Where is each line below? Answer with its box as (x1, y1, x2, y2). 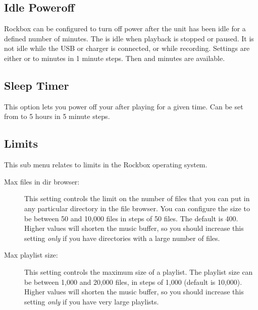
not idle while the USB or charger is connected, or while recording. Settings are (4, 43, 250, 53)
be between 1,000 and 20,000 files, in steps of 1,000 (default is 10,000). (24, 276, 242, 287)
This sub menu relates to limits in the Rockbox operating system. (4, 159, 208, 170)
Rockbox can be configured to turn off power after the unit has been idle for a (4, 23, 246, 34)
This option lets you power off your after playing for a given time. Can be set (4, 101, 243, 111)
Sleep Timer (4, 77, 69, 93)
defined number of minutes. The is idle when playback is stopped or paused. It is (4, 33, 254, 43)
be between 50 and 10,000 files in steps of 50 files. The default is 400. (24, 213, 238, 223)
